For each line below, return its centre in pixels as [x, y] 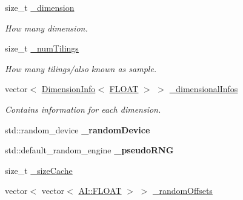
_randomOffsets [182, 191]
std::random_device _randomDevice [78, 129]
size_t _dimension [40, 7]
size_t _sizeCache [39, 170]
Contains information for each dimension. [83, 109]
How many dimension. [46, 28]
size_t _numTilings [42, 48]
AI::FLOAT [100, 191]
